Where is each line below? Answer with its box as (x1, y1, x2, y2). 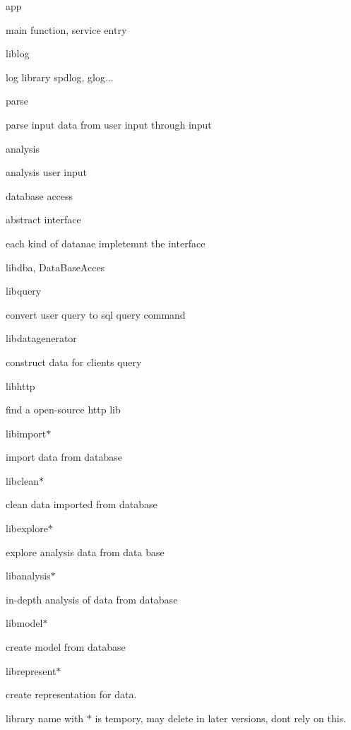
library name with (6, 710, 84, 725)
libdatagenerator (6, 331, 77, 346)
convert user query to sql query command (6, 307, 186, 322)
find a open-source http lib (6, 402, 121, 417)
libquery (6, 283, 42, 298)
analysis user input (6, 165, 88, 179)
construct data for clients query (6, 354, 142, 369)
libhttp (6, 378, 35, 393)
